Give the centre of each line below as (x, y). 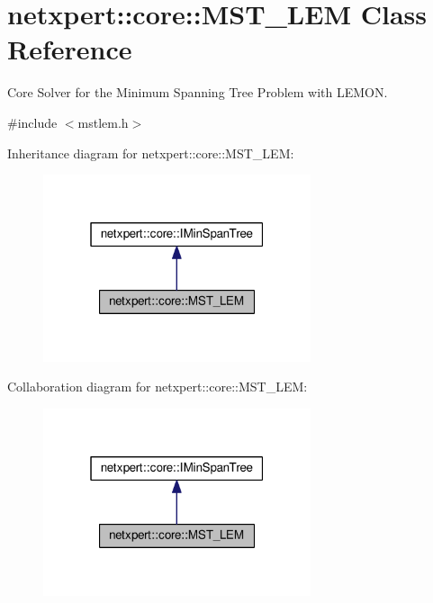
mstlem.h (103, 122)
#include (32, 122)
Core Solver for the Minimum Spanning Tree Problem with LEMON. (198, 92)
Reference (70, 49)
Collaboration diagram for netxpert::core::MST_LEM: (158, 387)
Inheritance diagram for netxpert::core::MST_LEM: (151, 153)
